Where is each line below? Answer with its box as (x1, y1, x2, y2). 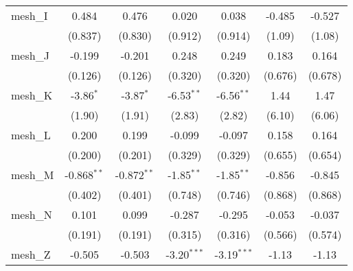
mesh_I (11, 8, 48, 23)
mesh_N (11, 207, 52, 222)
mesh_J (11, 47, 49, 63)
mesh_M (11, 167, 54, 182)
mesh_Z (11, 246, 51, 262)
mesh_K (11, 87, 53, 103)
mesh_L (11, 127, 51, 143)
